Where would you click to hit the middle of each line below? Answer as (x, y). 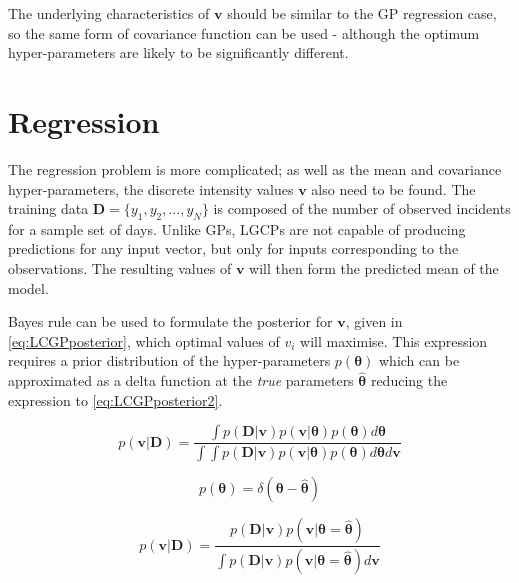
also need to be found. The (393, 188)
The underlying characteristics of (109, 13)
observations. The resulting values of (120, 268)
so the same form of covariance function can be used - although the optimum (244, 32)
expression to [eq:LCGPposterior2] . (115, 399)
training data (48, 208)
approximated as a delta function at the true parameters (181, 380)
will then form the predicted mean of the (374, 268)
